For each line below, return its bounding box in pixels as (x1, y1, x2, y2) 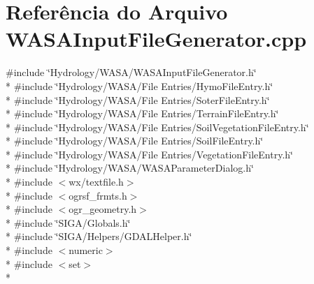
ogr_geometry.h (69, 202, 137, 216)
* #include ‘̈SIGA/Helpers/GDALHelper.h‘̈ (6, 229, 192, 244)
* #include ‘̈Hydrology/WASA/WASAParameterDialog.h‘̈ (6, 160, 254, 175)
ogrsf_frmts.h (69, 188, 127, 202)
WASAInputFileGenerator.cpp (6, 24, 307, 53)
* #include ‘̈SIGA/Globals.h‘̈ (6, 215, 131, 230)
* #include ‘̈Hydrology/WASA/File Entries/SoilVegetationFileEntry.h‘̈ (6, 119, 309, 134)
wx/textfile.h (69, 174, 124, 189)
